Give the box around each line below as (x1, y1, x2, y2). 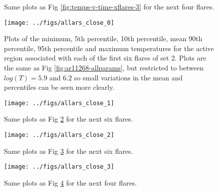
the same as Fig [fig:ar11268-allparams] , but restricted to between (4, 63, 204, 73)
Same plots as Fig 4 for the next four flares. (4, 177, 137, 188)
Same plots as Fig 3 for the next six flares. (4, 145, 133, 156)
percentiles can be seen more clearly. (4, 82, 115, 92)
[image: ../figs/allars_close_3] (4, 163, 114, 171)
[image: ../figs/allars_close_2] (4, 131, 114, 139)
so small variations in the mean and (74, 72, 183, 82)
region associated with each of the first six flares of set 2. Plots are (4, 53, 207, 63)
